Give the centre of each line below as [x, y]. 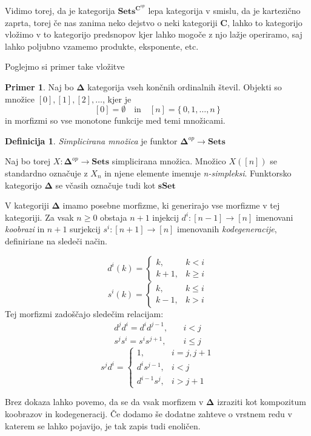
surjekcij [85, 229]
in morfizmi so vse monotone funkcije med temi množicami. [115, 120]
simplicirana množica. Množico [169, 161]
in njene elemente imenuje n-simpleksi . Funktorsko [198, 173]
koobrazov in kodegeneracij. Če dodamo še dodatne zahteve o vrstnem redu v [149, 413]
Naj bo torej [28, 161]
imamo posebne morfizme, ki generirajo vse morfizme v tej [171, 205]
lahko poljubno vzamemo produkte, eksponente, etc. [102, 46]
